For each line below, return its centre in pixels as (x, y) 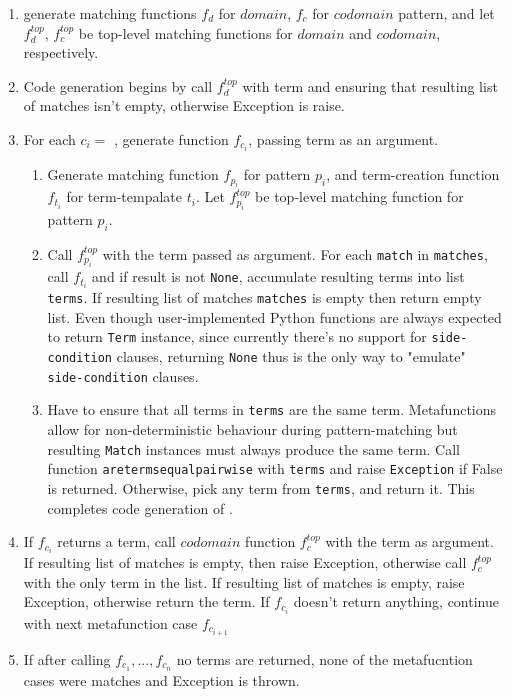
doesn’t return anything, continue (396, 601)
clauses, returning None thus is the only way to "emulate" (291, 356)
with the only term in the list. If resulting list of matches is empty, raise (244, 581)
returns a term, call (116, 541)
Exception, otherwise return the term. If (146, 601)
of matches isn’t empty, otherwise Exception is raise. (184, 105)
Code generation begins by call (118, 85)
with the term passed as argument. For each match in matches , (295, 253)
